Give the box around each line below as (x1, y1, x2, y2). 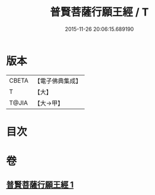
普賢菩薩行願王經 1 (6, 180, 74, 190)
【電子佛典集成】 (34, 77, 82, 85)
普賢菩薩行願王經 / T (50, 5, 149, 19)
